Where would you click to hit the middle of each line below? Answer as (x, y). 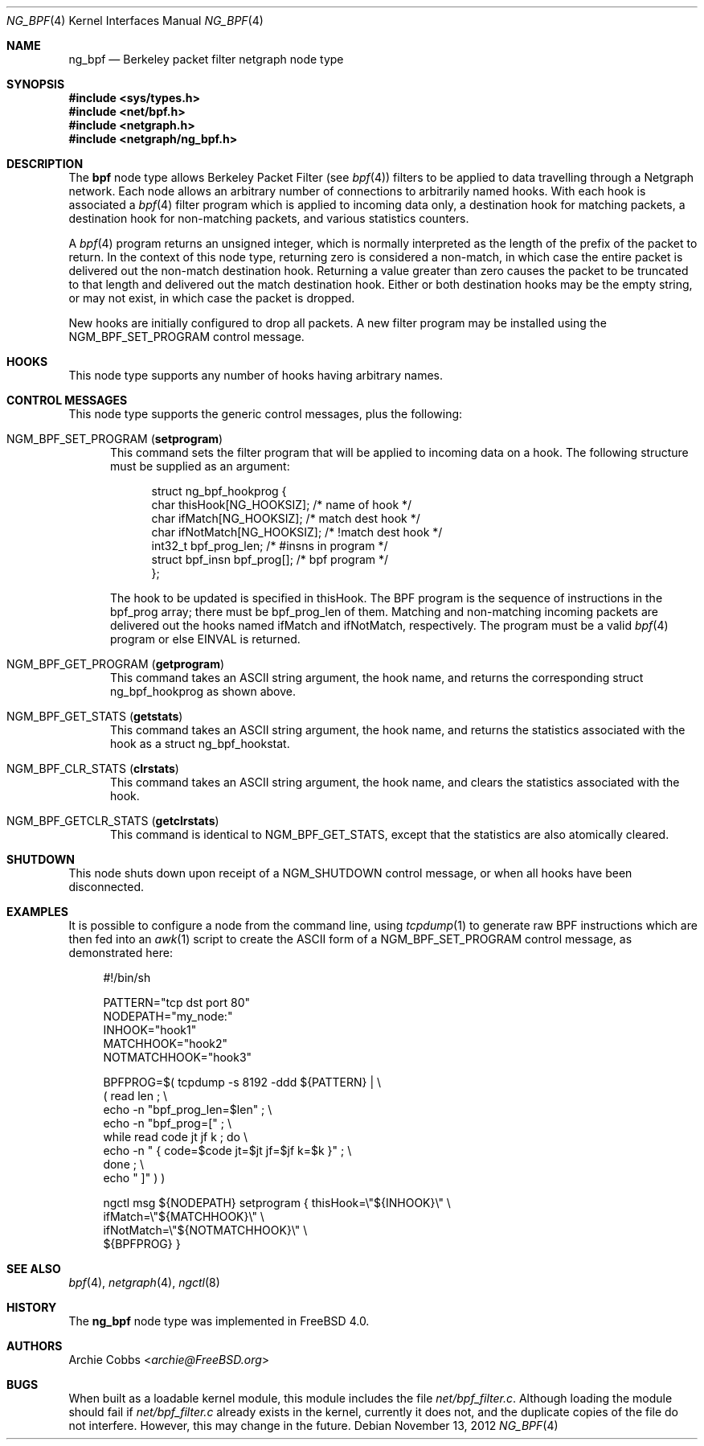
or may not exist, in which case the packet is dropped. (212, 298)
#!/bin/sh (127, 978)
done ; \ (123, 1164)
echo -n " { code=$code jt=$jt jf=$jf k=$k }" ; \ (227, 1150)
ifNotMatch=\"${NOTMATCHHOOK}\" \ (205, 1230)
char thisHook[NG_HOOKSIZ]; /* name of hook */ (282, 505)
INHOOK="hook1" (150, 1030)
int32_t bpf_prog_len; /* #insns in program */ (270, 546)
